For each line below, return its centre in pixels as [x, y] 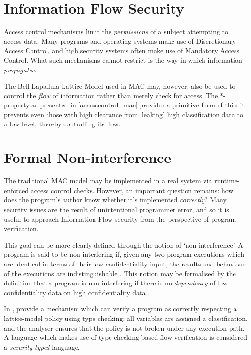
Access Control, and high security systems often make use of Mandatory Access [122, 50]
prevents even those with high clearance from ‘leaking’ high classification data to [124, 114]
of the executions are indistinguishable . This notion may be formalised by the [120, 273]
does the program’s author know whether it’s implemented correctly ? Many [115, 200]
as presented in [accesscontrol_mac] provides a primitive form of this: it [138, 105]
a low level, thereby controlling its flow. [62, 124]
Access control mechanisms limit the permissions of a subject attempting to [116, 31]
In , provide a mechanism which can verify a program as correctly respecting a [120, 309]
